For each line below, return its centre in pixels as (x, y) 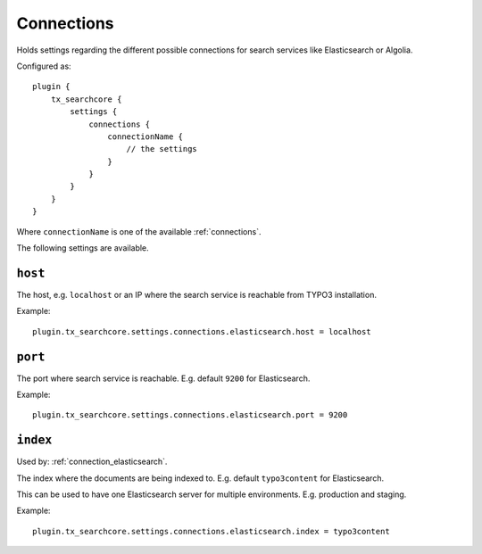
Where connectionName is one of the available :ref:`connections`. (139, 231)
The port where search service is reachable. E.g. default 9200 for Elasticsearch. (163, 378)
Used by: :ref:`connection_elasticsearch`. (92, 462)
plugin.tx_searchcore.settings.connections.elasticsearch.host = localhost (202, 331)
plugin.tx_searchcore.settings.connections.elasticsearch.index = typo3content (211, 531)
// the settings (162, 149)
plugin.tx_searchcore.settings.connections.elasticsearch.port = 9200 (190, 415)
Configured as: (44, 66)
